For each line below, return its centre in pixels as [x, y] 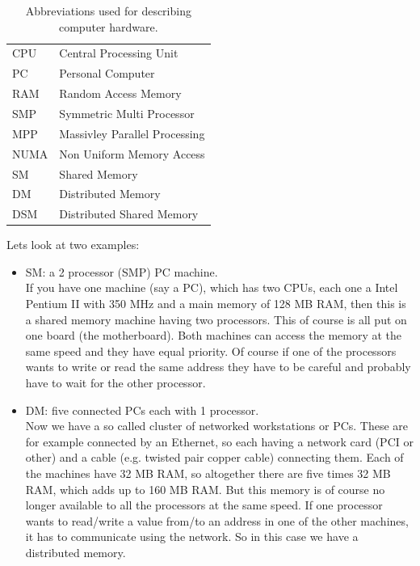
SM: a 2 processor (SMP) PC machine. [122, 271]
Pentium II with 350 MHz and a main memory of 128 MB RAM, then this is [216, 304]
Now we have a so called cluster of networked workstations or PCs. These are [217, 426]
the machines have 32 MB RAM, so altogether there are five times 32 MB [208, 473]
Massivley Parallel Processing [132, 133]
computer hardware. [108, 26]
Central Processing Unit [119, 53]
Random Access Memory [120, 93]
